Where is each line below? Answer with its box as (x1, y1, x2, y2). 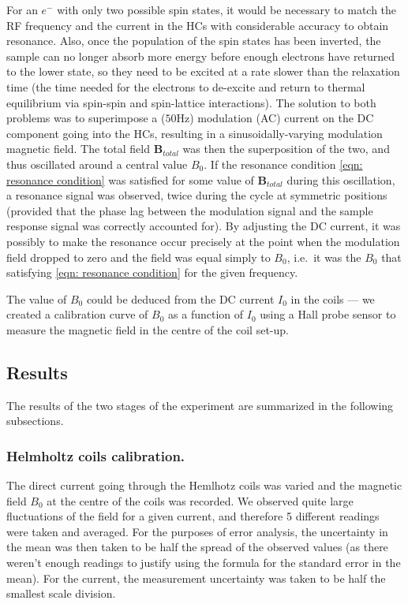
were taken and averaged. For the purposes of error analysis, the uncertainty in (6, 523, 388, 539)
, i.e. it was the (286, 248, 361, 265)
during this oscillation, (286, 171, 395, 188)
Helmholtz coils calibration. (6, 446, 185, 465)
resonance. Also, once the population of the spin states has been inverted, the (6, 32, 381, 49)
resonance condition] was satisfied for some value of (6, 171, 254, 188)
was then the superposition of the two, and (182, 140, 390, 157)
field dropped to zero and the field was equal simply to (6, 248, 271, 265)
